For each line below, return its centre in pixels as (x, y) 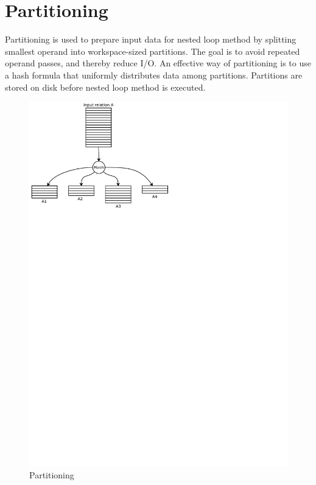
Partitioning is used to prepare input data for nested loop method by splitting (151, 39)
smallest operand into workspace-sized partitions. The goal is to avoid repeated (153, 51)
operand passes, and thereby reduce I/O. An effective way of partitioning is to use (158, 63)
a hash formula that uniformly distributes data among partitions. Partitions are (154, 75)
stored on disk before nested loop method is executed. (105, 87)
